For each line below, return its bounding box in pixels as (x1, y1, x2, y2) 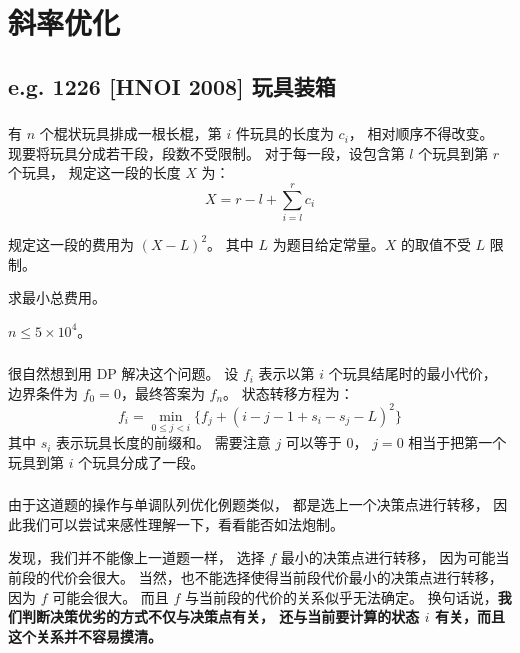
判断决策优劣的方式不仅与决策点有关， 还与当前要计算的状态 (21, 606, 420, 627)
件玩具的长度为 (235, 123, 334, 144)
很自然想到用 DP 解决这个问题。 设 (8, 363, 239, 384)
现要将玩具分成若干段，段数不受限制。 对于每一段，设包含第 (8, 142, 405, 163)
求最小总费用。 (8, 287, 106, 308)
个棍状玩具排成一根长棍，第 (39, 123, 222, 144)
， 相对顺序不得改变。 (348, 123, 494, 144)
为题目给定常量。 (272, 233, 385, 254)
